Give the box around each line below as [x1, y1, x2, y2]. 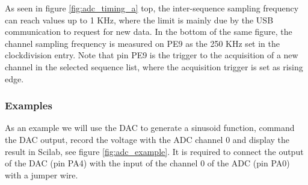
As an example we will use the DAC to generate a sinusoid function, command [5, 121, 295, 134]
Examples [5, 98, 52, 113]
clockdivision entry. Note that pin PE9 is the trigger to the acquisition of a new [5, 49, 298, 61]
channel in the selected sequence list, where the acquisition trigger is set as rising [5, 60, 303, 73]
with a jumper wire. [5, 168, 78, 181]
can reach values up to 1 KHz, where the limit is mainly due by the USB [5, 13, 274, 26]
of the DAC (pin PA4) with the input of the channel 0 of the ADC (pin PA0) [5, 157, 290, 169]
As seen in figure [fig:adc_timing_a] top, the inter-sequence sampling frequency [5, 2, 299, 14]
